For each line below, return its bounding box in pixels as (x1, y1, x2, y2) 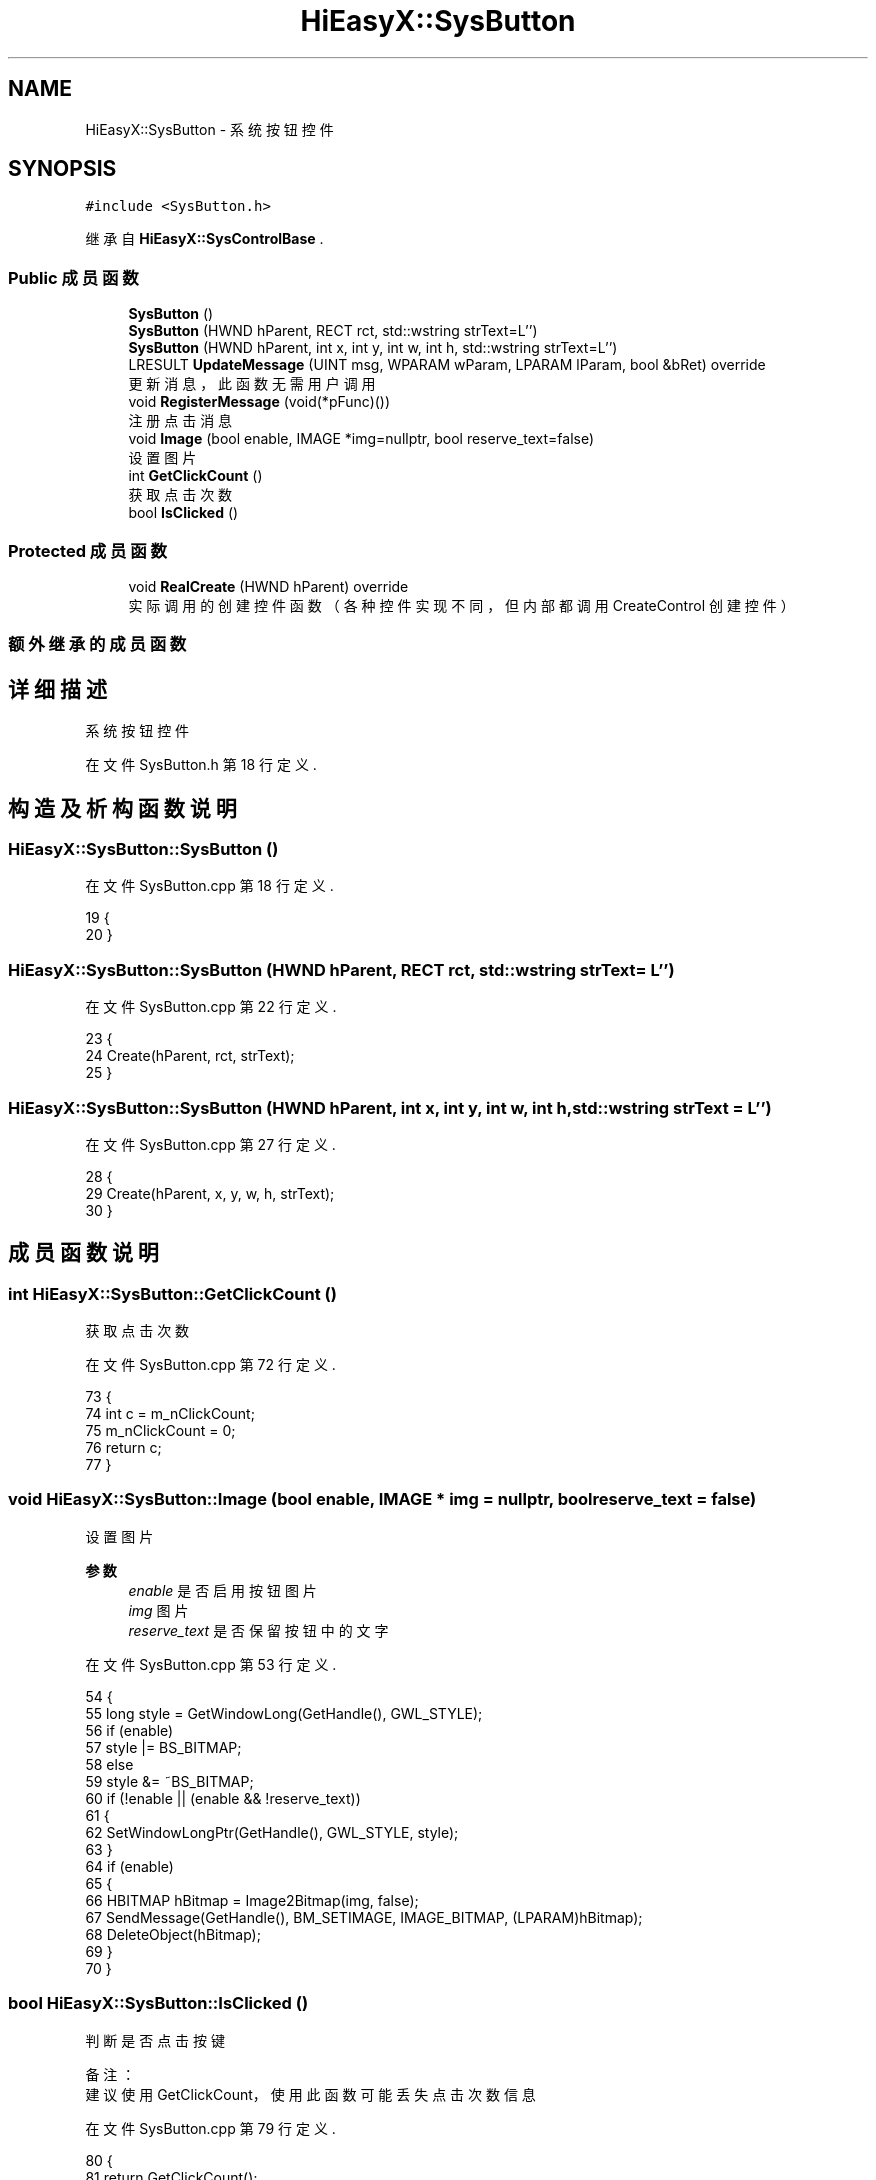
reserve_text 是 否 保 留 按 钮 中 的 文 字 (128, 1621, 389, 1639)
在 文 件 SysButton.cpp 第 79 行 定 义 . (85, 2119, 336, 2137)
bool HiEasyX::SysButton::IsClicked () (8, 1993, 309, 2014)
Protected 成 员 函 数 (8, 540, 167, 561)
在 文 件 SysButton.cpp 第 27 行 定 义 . (85, 1135, 336, 1153)
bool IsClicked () (128, 504, 239, 522)
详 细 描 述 (8, 676, 107, 702)
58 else (85, 1755, 134, 1773)
